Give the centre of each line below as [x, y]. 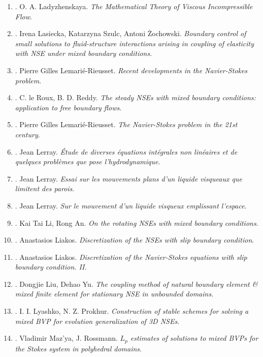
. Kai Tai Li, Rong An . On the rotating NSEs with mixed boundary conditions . [137, 222]
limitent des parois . [45, 188]
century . [27, 134]
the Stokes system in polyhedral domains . [78, 348]
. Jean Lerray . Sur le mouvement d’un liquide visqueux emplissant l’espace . [131, 205]
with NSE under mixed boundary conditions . [84, 53]
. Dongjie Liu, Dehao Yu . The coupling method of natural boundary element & [136, 284]
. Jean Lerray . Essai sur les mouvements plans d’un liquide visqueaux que [128, 178]
